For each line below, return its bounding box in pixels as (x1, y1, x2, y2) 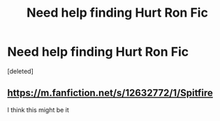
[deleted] (7, 67, 34, 75)
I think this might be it (7, 106, 70, 114)
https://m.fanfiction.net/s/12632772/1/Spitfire (7, 87, 213, 99)
